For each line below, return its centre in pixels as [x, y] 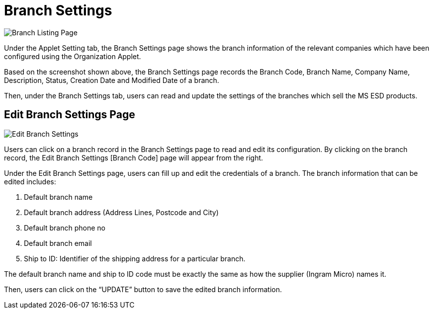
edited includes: [30, 181]
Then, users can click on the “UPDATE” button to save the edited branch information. [143, 289]
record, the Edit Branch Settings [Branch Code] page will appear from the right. [134, 157]
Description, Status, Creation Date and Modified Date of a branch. [112, 80]
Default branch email [58, 243]
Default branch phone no [65, 228]
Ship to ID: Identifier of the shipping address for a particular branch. [135, 258]
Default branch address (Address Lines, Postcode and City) [121, 212]
